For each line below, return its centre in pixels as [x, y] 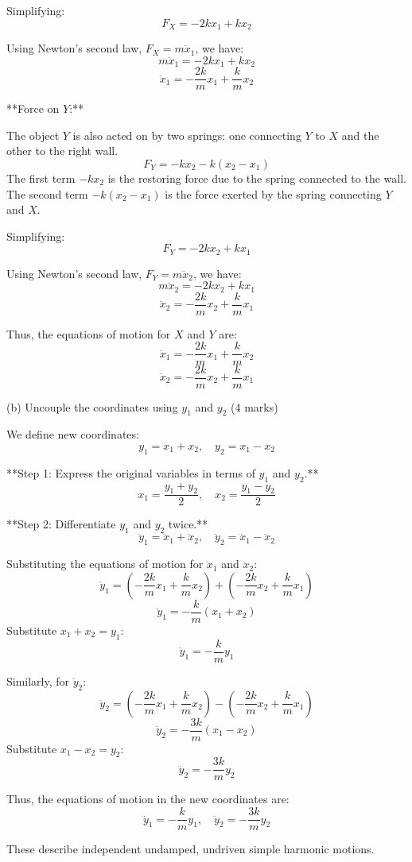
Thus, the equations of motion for [89, 333]
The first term [41, 178]
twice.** [188, 524]
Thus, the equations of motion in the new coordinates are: [148, 799]
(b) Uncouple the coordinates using [92, 406]
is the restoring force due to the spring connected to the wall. [257, 178]
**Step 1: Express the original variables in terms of [131, 472]
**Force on [33, 108]
